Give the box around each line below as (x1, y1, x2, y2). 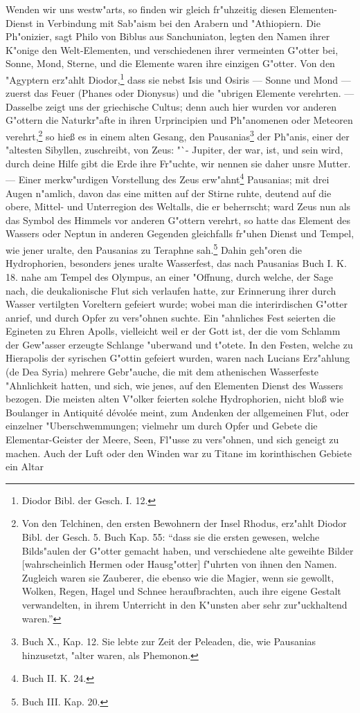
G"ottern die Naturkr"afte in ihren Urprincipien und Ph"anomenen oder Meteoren (6, 113, 353, 127)
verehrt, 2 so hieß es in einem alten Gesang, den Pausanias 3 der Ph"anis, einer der (6, 127, 350, 143)
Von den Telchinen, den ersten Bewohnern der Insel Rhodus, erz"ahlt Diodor (21, 516, 347, 530)
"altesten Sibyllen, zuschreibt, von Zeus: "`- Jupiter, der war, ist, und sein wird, (6, 142, 343, 157)
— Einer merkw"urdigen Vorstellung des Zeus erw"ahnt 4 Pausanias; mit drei (6, 170, 330, 187)
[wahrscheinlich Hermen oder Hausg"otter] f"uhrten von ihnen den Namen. (21, 557, 337, 571)
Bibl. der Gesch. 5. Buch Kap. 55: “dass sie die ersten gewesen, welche (21, 530, 320, 544)
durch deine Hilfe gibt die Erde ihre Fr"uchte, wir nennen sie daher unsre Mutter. (6, 156, 351, 170)
